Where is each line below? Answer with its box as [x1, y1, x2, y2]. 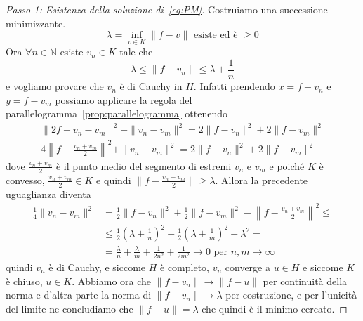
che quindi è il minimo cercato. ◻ [202, 301, 348, 315]
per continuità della [263, 273, 348, 288]
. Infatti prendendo [193, 79, 275, 93]
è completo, [160, 259, 209, 274]
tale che [119, 44, 153, 59]
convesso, [6, 172, 45, 187]
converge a [225, 259, 270, 274]
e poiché [269, 158, 305, 173]
